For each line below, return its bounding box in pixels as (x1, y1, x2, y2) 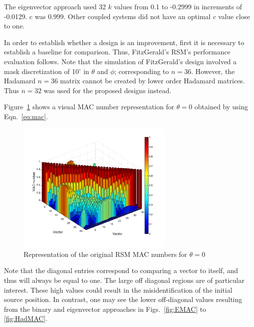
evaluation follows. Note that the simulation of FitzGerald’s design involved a (4, 56, 237, 66)
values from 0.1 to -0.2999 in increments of (114, 1, 242, 11)
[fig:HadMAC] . (4, 313, 48, 324)
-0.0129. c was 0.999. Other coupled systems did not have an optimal (4, 11, 211, 21)
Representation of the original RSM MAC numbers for (24, 249, 187, 259)
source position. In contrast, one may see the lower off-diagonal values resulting (4, 294, 242, 304)
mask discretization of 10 (4, 66, 79, 76)
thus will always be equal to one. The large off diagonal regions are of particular (4, 275, 245, 285)
